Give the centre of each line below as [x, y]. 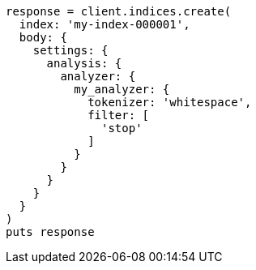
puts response [50, 232]
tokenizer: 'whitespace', [170, 102]
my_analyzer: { [122, 89]
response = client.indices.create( [119, 11]
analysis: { [84, 63]
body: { [43, 37]
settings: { [70, 50]
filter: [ [119, 115]
